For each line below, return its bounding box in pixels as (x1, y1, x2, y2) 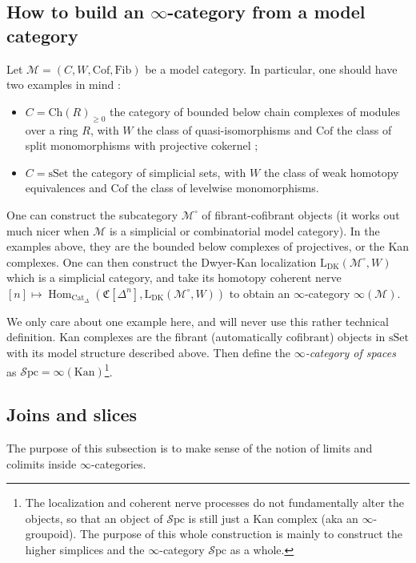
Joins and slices (6, 402, 138, 427)
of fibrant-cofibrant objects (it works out (202, 206, 400, 223)
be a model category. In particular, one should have (145, 60, 398, 77)
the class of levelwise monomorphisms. (131, 179, 319, 196)
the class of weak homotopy (263, 163, 399, 180)
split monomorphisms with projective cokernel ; (25, 137, 258, 154)
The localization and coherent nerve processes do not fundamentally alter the (25, 494, 405, 511)
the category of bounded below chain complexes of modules (109, 103, 401, 119)
